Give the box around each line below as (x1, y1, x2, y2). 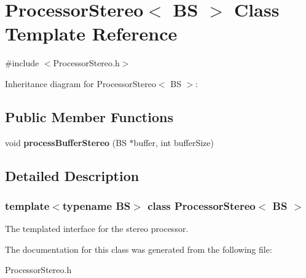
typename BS (62, 198, 131, 213)
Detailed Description (5, 166, 139, 185)
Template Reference (5, 21, 178, 46)
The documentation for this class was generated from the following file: (5, 242, 272, 255)
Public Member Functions (5, 107, 173, 126)
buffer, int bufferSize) (133, 136, 214, 149)
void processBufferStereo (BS (5, 136, 127, 149)
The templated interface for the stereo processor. (5, 222, 189, 235)
